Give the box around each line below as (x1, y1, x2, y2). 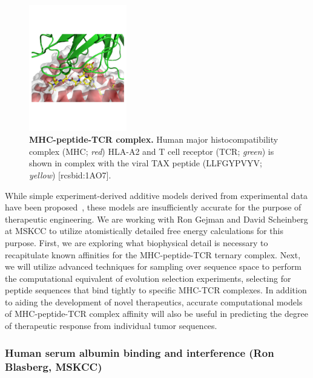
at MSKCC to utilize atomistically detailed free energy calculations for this (5, 224, 284, 237)
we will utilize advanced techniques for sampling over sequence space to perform (5, 260, 302, 273)
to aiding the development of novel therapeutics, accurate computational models (5, 295, 303, 308)
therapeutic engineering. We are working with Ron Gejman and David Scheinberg (5, 212, 308, 225)
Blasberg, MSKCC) (5, 359, 102, 374)
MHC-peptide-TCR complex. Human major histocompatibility (29, 133, 278, 146)
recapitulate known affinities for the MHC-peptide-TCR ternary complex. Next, (5, 248, 301, 261)
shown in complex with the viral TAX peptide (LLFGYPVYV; (29, 157, 262, 169)
